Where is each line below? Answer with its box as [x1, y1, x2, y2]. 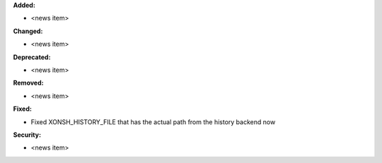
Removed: [13, 78, 44, 87]
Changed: [13, 27, 43, 35]
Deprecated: [13, 53, 51, 61]
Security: [13, 131, 42, 139]
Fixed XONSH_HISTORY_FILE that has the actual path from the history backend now [30, 117, 276, 126]
